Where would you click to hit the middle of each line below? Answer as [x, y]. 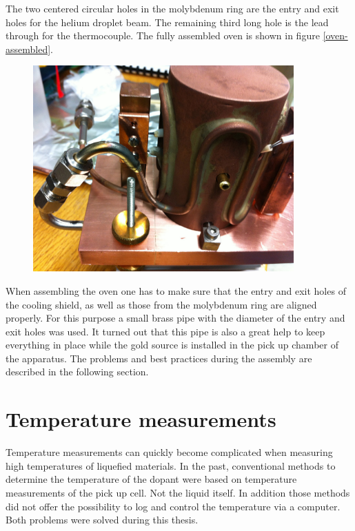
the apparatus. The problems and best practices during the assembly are [159, 358]
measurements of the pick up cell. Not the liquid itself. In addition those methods [178, 492]
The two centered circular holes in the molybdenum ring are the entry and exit [172, 8]
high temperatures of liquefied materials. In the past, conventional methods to [171, 465]
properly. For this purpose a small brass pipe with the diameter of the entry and [175, 318]
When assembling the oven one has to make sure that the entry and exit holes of [176, 290]
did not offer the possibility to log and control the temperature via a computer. [173, 506]
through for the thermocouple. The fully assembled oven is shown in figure [163, 35]
